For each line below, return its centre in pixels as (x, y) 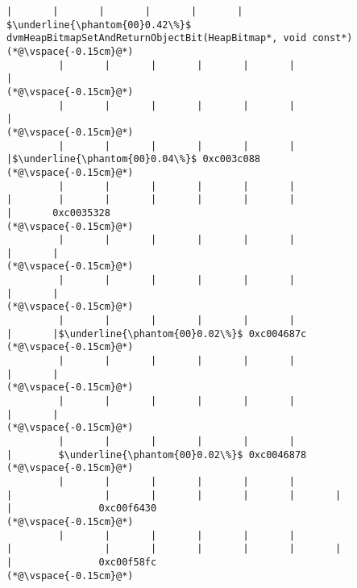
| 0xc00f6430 (82, 509)
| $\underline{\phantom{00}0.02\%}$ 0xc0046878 (157, 455)
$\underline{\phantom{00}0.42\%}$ (99, 25)
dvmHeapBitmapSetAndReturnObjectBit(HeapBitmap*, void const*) (180, 38)
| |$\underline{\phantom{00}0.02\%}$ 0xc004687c (157, 334)
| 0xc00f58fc (82, 562)
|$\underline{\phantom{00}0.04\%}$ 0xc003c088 (133, 159)
